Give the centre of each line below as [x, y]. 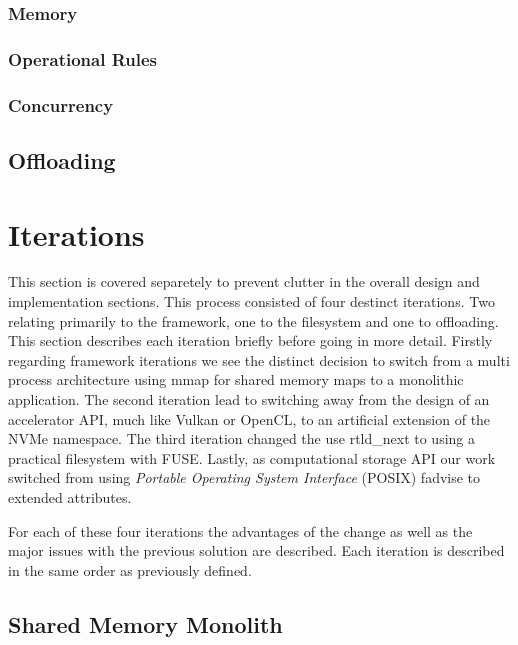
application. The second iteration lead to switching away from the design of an [249, 399]
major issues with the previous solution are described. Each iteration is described [256, 550]
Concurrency [61, 104]
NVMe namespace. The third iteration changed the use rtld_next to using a [242, 438]
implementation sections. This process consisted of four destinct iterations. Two [251, 301]
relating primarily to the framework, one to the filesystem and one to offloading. [253, 320]
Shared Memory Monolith [145, 623]
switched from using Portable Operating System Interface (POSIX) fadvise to [244, 477]
